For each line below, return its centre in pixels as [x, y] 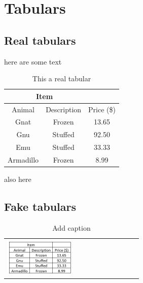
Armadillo [23, 159]
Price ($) [102, 109]
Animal [23, 109]
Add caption [71, 227]
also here [18, 179]
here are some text [33, 61]
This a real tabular [62, 78]
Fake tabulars [40, 207]
